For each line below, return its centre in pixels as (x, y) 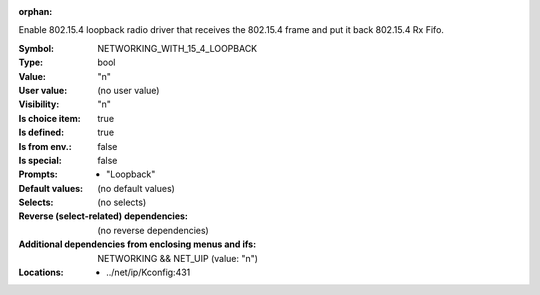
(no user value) (128, 90)
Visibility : (39, 104)
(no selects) (122, 202)
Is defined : (41, 132)
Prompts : (38, 174)
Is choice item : (49, 118)
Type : (31, 62)
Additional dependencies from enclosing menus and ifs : (137, 244)
